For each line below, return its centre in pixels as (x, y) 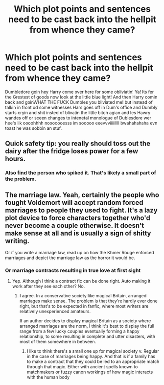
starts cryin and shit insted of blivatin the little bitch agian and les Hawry (78, 112)
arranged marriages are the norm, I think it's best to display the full (87, 326)
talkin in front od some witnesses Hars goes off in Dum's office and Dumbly (81, 107)
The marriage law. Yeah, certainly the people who (82, 195)
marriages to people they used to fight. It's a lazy (81, 210)
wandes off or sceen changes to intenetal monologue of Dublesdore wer (78, 118)
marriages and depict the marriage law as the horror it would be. (70, 258)
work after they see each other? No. (48, 286)
